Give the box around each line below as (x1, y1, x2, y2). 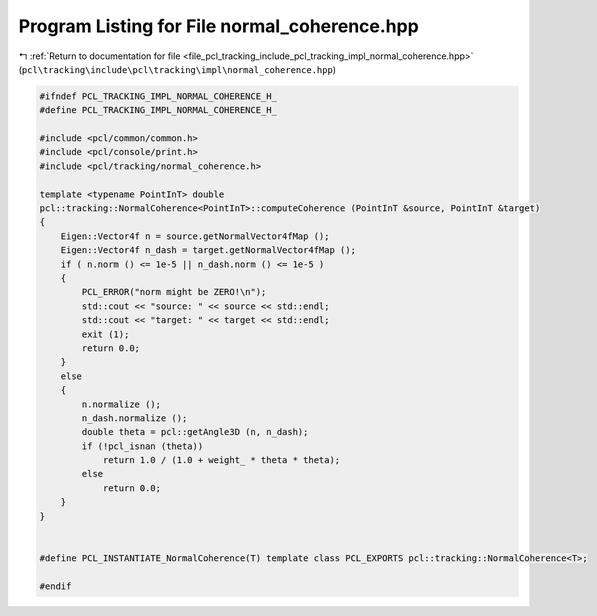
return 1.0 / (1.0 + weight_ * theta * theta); (102, 455, 341, 466)
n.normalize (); (81, 398, 162, 410)
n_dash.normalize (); (81, 412, 188, 424)
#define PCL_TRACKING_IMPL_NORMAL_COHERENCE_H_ (39, 105, 277, 116)
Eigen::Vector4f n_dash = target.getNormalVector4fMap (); (60, 245, 357, 256)
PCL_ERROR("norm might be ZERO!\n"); (81, 286, 267, 298)
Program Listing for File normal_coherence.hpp (18, 15, 419, 37)
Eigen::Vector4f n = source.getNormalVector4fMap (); (60, 230, 330, 242)
